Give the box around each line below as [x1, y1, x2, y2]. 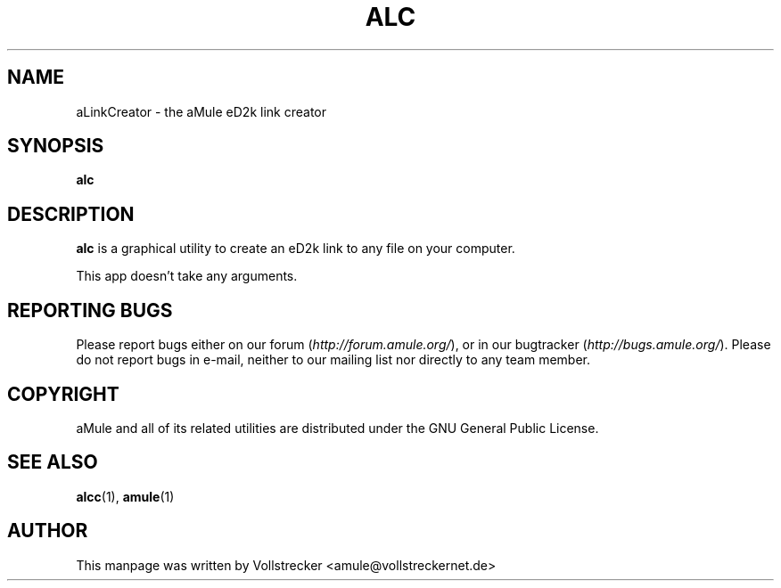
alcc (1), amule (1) [76, 488, 175, 504]
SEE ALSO [7, 451, 98, 474]
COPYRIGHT [7, 382, 119, 405]
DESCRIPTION [7, 202, 135, 225]
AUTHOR [7, 519, 88, 543]
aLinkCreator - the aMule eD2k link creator [76, 103, 326, 119]
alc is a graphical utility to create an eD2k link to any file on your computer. [76, 241, 515, 257]
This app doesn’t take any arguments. [76, 268, 298, 284]
